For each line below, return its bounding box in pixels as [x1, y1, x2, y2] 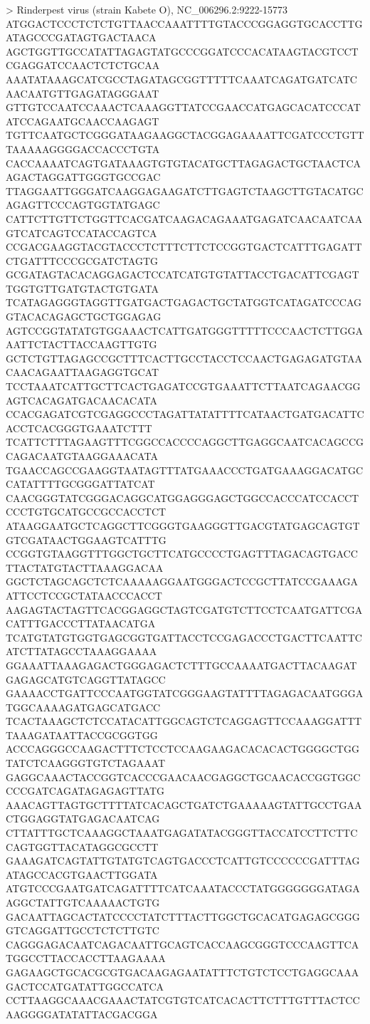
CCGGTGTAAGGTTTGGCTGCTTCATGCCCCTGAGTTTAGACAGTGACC [6, 546, 358, 561]
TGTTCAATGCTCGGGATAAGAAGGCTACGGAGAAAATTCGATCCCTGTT [6, 127, 364, 142]
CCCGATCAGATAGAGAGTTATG [6, 783, 165, 798]
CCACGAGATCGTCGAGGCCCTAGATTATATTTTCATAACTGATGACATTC [6, 407, 364, 422]
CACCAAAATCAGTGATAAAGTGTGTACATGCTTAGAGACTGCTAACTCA [6, 155, 361, 170]
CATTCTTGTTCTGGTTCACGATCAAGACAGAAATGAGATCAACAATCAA [6, 211, 363, 226]
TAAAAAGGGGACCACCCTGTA [6, 141, 160, 156]
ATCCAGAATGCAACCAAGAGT [6, 113, 159, 128]
